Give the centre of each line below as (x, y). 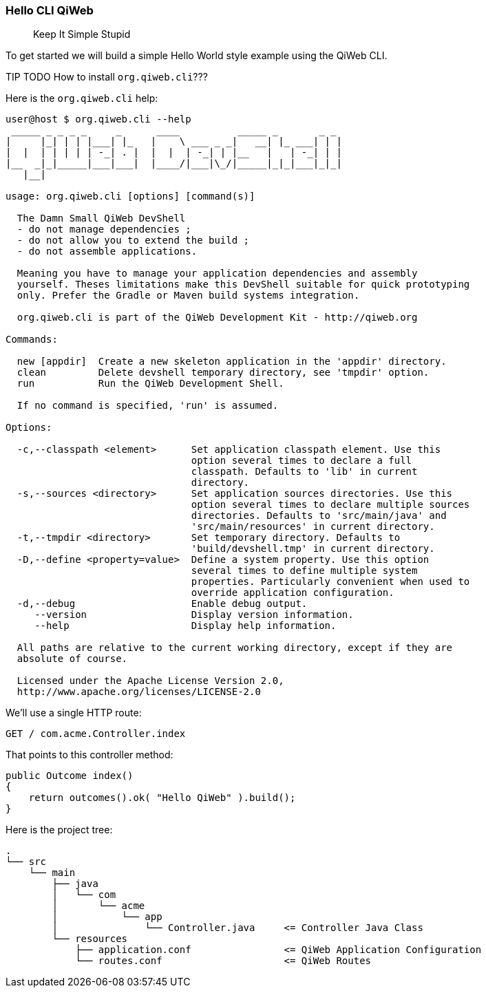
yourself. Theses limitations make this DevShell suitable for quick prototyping (243, 285)
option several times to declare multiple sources (330, 505)
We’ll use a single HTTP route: (74, 713)
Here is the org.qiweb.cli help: (82, 98)
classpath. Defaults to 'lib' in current (304, 472)
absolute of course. (72, 659)
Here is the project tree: (59, 830)
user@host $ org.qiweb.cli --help (98, 119)
